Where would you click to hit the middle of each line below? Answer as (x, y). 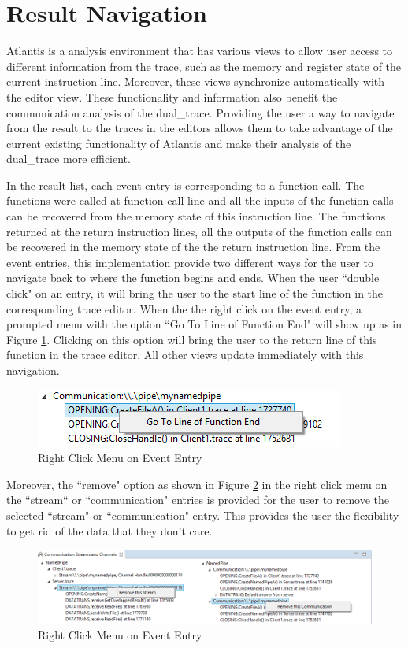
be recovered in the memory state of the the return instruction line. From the (193, 247)
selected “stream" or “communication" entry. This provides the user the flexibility (203, 515)
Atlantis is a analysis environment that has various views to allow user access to (200, 51)
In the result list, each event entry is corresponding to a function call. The (185, 185)
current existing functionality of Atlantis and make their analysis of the (179, 143)
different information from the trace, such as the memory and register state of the (204, 66)
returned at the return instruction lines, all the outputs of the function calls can (199, 231)
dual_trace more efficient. (69, 159)
